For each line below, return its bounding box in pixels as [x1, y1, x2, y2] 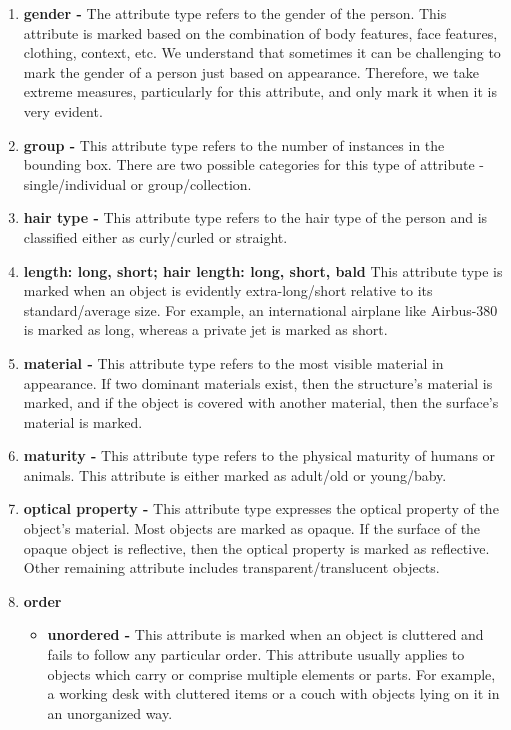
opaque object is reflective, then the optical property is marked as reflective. [23, 537, 490, 558]
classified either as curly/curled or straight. [23, 226, 288, 247]
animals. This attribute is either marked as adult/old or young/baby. [23, 464, 447, 485]
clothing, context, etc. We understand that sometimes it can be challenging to [23, 42, 501, 63]
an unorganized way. [47, 702, 173, 723]
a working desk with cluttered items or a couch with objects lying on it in [47, 683, 500, 704]
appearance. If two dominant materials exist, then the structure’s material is [23, 372, 493, 393]
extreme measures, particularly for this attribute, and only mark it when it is [23, 81, 497, 102]
